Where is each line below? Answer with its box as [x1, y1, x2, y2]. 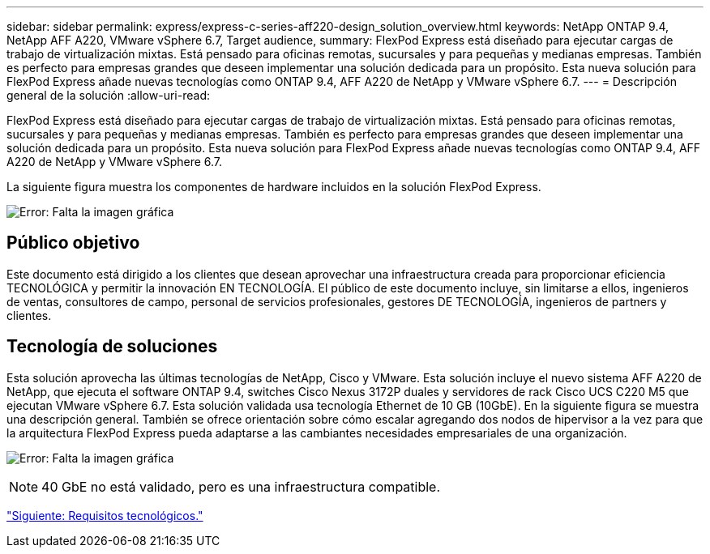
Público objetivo [6, 232, 140, 254]
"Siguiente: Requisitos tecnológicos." [6, 508, 203, 522]
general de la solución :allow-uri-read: [6, 88, 210, 102]
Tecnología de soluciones [6, 336, 218, 357]
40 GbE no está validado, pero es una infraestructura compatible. [41, 478, 441, 495]
